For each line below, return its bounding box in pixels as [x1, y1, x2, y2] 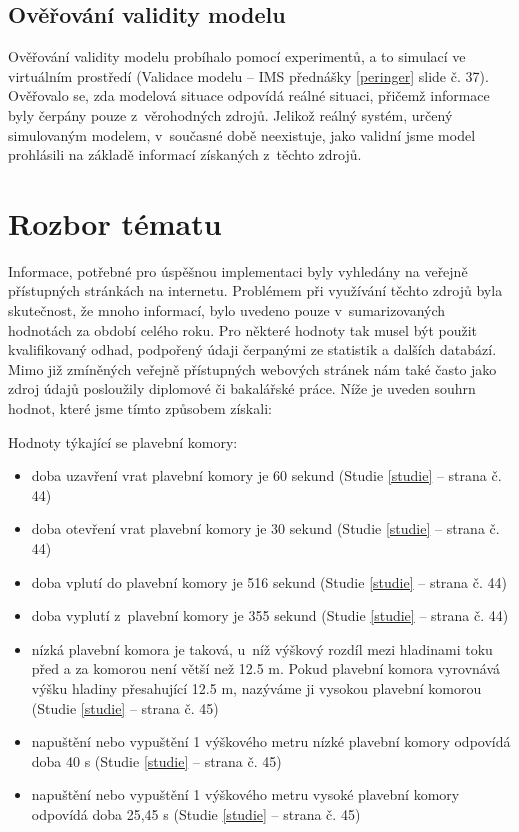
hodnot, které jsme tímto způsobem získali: [8, 398, 272, 419]
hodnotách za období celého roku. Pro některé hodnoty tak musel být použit [8, 319, 478, 340]
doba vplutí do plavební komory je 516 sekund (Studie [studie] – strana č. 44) [31, 571, 507, 592]
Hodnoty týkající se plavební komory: [8, 431, 238, 452]
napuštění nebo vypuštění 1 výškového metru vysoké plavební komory [31, 784, 460, 805]
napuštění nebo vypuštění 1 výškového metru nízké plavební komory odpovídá [31, 731, 511, 752]
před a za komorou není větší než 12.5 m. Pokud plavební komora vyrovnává [31, 658, 501, 679]
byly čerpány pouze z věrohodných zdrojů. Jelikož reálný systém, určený [8, 104, 453, 125]
